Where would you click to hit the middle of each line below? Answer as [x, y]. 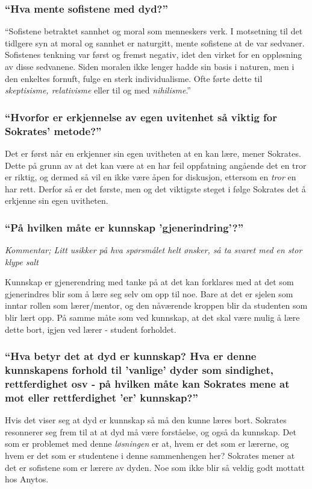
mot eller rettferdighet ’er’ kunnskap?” [101, 397]
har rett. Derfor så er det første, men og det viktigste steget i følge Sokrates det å [155, 188]
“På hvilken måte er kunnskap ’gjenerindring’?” [124, 227]
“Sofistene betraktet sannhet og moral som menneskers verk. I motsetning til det [154, 31]
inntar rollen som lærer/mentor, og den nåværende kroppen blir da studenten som [156, 305]
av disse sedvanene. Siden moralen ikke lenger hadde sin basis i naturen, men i [150, 66]
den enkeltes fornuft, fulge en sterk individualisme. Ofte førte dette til [134, 78]
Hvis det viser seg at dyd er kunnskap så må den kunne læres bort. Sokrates [146, 420]
